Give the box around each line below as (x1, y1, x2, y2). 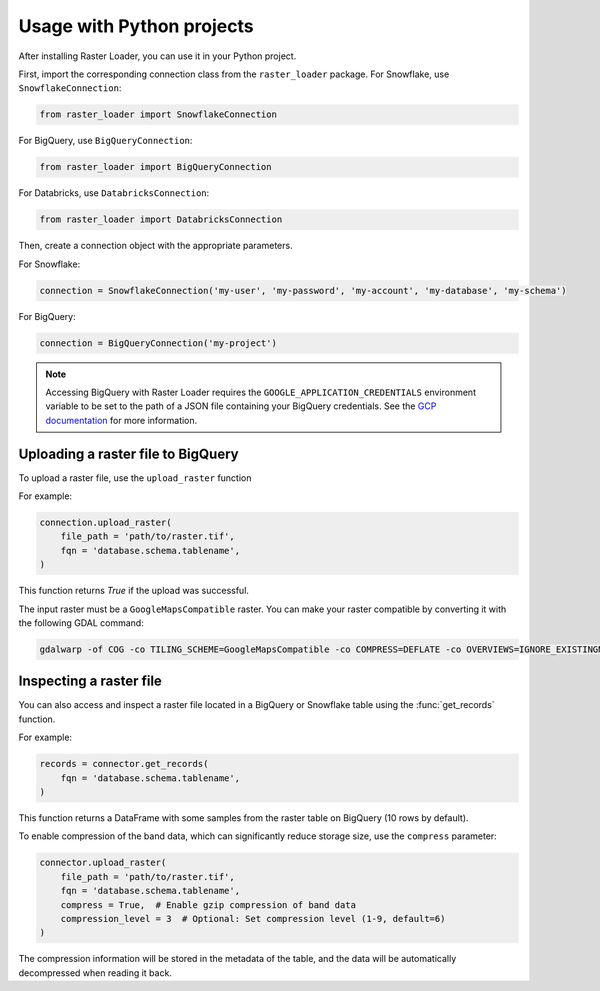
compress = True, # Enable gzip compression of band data (60, 899, 357, 910)
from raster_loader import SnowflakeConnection (39, 109, 277, 120)
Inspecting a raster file (18, 673, 162, 690)
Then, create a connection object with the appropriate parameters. (18, 240, 294, 252)
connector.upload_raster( (39, 857, 167, 869)
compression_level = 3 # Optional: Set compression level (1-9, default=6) (60, 913, 446, 924)
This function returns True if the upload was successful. (18, 585, 250, 597)
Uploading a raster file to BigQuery (18, 445, 239, 462)
